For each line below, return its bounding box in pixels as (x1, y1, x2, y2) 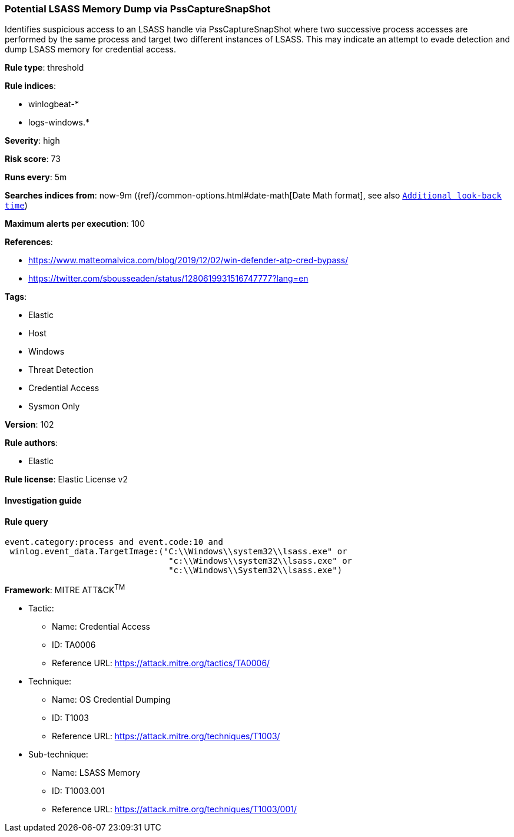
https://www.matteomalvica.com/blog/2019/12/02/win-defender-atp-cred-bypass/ (28, 255, 349, 266)
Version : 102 (5, 419, 54, 430)
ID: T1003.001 (52, 785, 105, 796)
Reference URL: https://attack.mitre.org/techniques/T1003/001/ (52, 803, 297, 814)
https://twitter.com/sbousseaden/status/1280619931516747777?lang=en (28, 273, 309, 284)
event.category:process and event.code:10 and (5, 537, 223, 547)
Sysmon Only (28, 401, 80, 412)
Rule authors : (5, 438, 58, 448)
